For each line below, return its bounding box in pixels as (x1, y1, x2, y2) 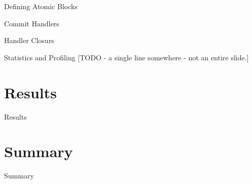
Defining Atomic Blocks (4, 1, 78, 11)
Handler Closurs (4, 35, 54, 46)
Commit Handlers (4, 18, 59, 28)
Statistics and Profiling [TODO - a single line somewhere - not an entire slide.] (4, 52, 249, 62)
